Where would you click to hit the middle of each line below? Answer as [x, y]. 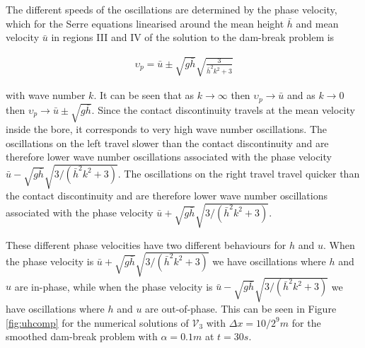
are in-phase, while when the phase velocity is [114, 286]
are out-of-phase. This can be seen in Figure [241, 309]
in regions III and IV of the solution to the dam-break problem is [193, 37]
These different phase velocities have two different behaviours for [146, 244]
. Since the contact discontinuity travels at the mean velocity [223, 109]
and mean [317, 23]
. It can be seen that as [144, 95]
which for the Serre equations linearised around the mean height [145, 23]
